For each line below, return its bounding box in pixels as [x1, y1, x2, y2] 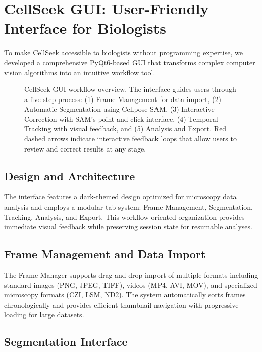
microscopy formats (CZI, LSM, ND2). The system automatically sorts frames [4, 289, 246, 300]
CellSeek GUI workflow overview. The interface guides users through [24, 84, 236, 94]
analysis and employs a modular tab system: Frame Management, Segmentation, [4, 202, 253, 212]
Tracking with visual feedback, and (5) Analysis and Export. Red [24, 123, 227, 134]
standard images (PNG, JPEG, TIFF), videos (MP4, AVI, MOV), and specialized [4, 279, 257, 290]
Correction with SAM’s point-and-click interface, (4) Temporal [24, 113, 218, 124]
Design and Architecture [4, 168, 135, 183]
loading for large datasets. [4, 309, 84, 320]
